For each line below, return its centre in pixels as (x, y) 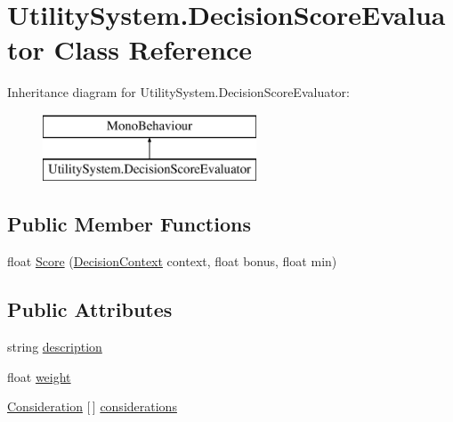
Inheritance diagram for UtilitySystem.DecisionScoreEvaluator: (178, 92)
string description (55, 347)
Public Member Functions (129, 224)
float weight (39, 376)
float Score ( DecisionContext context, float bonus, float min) (172, 261)
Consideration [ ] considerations (92, 406)
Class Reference (153, 49)
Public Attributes (90, 309)
